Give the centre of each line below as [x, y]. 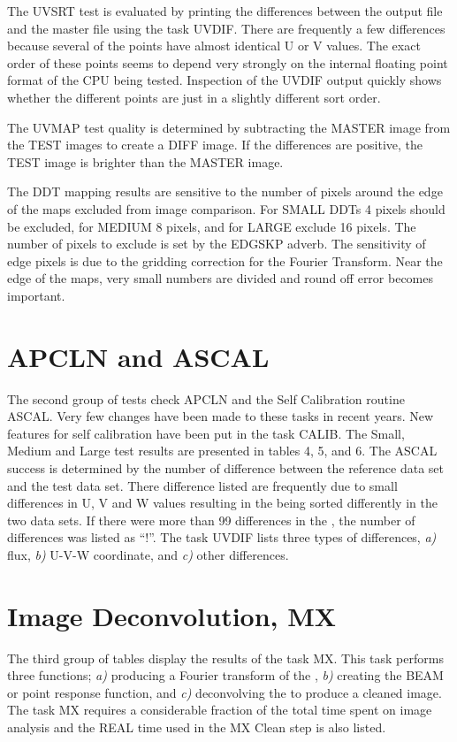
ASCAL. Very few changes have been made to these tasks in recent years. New [221, 416]
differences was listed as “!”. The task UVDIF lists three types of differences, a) [222, 537]
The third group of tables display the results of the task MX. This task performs [225, 658]
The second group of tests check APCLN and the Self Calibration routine [206, 398]
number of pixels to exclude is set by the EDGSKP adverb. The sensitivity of [217, 244]
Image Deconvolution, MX [172, 615]
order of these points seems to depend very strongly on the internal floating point [228, 62]
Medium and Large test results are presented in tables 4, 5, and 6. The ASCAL [222, 451]
